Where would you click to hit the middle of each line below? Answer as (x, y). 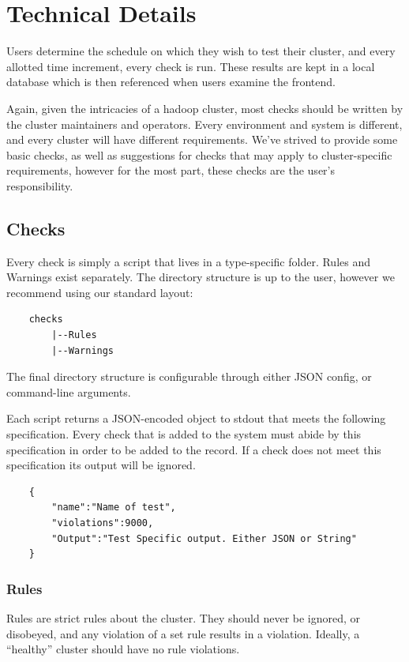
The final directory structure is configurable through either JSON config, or (189, 376)
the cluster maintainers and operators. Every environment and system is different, (204, 124)
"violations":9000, (103, 523)
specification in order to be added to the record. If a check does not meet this (194, 449)
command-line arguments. (69, 391)
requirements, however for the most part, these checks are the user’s (171, 170)
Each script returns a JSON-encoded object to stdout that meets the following (196, 418)
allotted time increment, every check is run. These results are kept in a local (191, 66)
